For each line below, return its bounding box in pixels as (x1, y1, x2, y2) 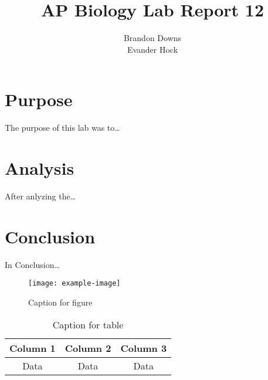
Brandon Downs (123, 32, 182, 44)
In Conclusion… (5, 258, 60, 270)
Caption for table (52, 317, 124, 331)
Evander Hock (127, 43, 178, 55)
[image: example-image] (28, 279, 121, 288)
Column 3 (120, 341, 167, 355)
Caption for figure (28, 296, 93, 308)
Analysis (5, 156, 74, 180)
